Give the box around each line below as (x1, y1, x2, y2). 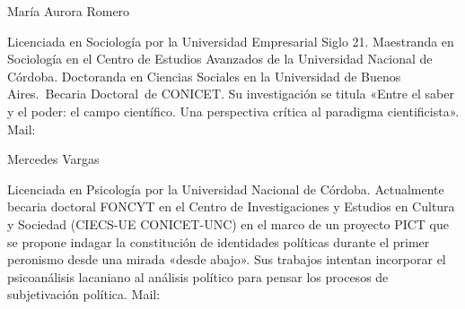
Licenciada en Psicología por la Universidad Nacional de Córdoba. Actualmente (7, 179, 444, 198)
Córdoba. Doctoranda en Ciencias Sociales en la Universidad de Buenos (7, 66, 401, 85)
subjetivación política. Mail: (7, 285, 161, 304)
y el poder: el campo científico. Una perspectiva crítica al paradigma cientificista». (7, 101, 460, 120)
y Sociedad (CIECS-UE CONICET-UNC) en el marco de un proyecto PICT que (7, 214, 449, 233)
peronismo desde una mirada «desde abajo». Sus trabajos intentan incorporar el (7, 250, 446, 269)
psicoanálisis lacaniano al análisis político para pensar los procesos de (7, 267, 389, 286)
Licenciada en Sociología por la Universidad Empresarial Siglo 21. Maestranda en (7, 31, 454, 50)
